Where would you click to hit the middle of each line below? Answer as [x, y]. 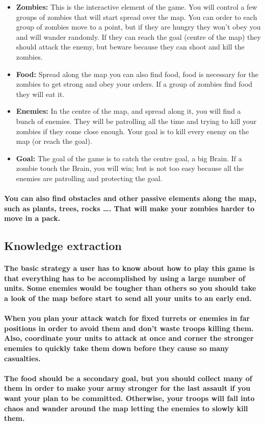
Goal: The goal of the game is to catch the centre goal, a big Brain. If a [129, 158]
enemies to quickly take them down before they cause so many [117, 348]
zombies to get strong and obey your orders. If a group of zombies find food [134, 84]
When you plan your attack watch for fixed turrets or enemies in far [127, 318]
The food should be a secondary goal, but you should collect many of [128, 378]
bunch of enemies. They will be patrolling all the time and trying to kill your [136, 121]
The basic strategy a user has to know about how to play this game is [129, 268]
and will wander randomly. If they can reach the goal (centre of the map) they [138, 36]
